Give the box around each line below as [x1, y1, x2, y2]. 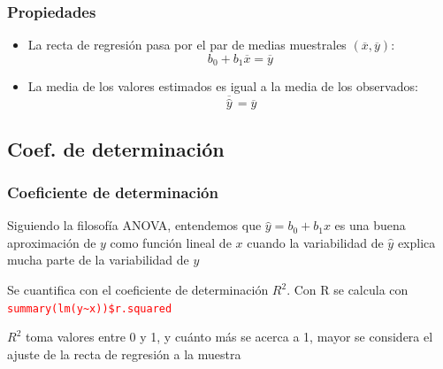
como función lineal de [110, 233, 232, 251]
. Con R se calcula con [286, 281, 409, 299]
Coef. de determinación [7, 135, 225, 162]
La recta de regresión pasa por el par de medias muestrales [27, 35, 347, 54]
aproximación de [7, 233, 96, 251]
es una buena [334, 216, 406, 234]
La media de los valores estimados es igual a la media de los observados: [27, 77, 418, 96]
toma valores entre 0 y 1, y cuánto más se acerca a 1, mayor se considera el [25, 327, 433, 346]
